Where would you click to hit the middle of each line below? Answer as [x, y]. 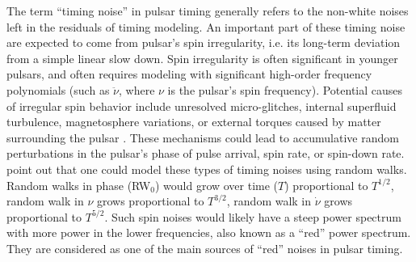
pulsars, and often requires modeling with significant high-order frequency [189, 74]
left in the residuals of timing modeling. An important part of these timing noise [206, 26]
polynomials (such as [58, 89]
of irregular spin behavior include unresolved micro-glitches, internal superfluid [202, 106]
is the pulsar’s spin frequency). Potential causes [285, 89]
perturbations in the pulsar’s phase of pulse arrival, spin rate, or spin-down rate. [206, 153]
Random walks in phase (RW [79, 185]
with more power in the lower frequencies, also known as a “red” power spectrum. [209, 232]
